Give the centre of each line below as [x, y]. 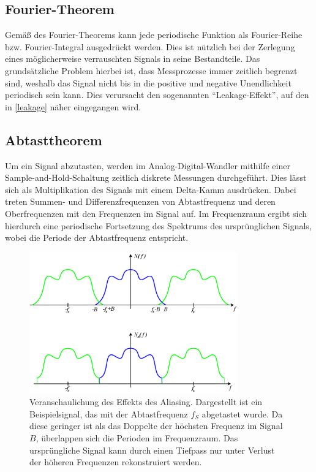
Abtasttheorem [54, 139]
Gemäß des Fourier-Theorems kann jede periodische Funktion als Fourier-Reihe [154, 35]
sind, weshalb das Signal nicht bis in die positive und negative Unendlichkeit [148, 82]
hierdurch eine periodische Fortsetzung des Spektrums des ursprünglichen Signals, [158, 225]
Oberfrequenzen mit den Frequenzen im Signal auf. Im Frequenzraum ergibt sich [156, 213]
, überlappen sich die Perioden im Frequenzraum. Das [137, 437]
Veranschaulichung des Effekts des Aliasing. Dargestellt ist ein [146, 402]
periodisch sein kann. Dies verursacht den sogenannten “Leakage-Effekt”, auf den [157, 95]
